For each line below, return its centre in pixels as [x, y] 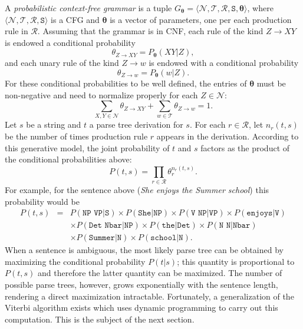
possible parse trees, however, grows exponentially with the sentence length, [141, 285]
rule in [17, 31]
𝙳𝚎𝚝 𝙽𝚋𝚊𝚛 [105, 226]
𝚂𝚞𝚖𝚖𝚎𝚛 [102, 238]
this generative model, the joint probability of [87, 147]
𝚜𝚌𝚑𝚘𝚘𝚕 [164, 238]
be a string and [54, 124]
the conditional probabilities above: [68, 159]
